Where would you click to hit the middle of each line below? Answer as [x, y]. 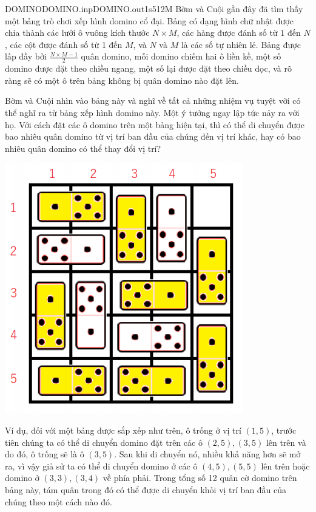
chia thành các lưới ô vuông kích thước [77, 32]
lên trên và [286, 442]
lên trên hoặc [285, 466]
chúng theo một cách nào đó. [59, 501]
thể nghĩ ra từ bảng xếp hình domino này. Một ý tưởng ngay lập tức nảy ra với [152, 112]
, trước [284, 430]
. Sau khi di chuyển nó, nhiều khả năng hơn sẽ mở [207, 454]
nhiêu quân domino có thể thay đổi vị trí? [83, 148]
